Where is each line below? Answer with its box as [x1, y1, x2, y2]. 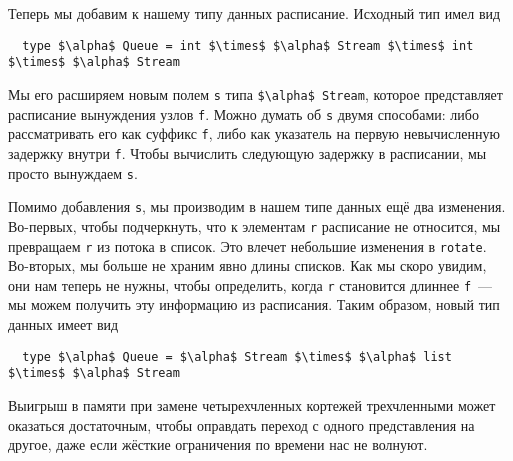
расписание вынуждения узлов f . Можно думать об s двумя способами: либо [8, 103, 479, 124]
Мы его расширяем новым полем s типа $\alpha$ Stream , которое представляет [8, 83, 503, 104]
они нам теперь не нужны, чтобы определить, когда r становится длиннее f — [8, 274, 493, 295]
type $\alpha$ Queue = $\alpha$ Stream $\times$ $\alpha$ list [22, 349, 452, 364]
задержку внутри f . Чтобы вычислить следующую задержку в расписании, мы [8, 142, 487, 163]
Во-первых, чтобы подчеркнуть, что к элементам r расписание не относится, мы [8, 215, 501, 236]
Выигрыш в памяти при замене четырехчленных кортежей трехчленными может [8, 394, 496, 415]
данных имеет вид [8, 314, 119, 334]
